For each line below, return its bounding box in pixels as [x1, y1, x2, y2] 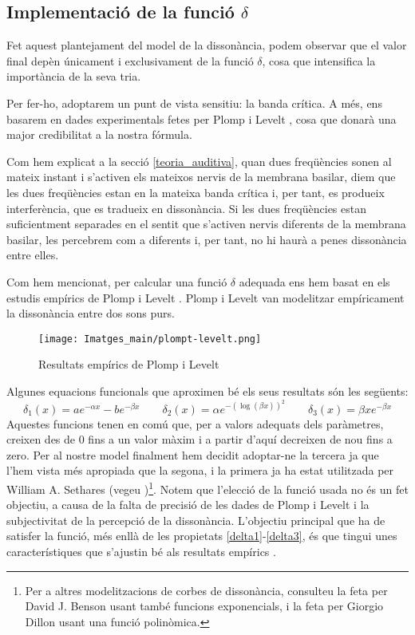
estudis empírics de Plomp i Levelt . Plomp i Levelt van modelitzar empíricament [6, 289, 405, 306]
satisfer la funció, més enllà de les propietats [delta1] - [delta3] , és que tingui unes [6, 527, 397, 544]
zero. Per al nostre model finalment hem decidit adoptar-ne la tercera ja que [6, 446, 379, 463]
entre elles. [6, 247, 59, 263]
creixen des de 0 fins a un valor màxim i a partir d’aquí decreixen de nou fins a [6, 431, 393, 448]
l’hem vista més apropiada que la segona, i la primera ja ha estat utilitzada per [6, 462, 394, 479]
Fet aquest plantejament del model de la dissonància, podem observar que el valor [6, 37, 407, 53]
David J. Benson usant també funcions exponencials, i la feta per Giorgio [25, 598, 384, 614]
